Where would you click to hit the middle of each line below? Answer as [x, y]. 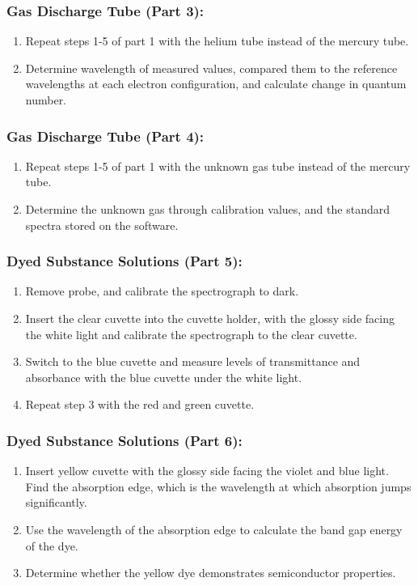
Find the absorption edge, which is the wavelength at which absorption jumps [218, 486]
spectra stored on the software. [102, 225]
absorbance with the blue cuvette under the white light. [164, 377]
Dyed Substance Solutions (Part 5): [125, 261]
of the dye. [52, 545]
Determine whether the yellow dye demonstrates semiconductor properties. [211, 573]
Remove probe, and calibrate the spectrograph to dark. [162, 291]
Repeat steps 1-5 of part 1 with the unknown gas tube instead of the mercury [218, 166]
